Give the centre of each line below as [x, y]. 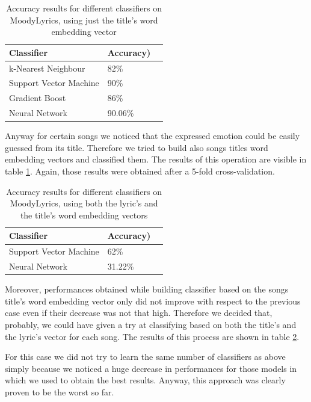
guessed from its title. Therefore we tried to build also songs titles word [137, 147]
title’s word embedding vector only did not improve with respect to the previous [153, 301]
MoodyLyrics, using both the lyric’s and [84, 203]
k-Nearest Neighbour [47, 68]
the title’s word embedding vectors [84, 215]
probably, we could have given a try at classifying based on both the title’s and [151, 324]
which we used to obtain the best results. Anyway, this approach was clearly [145, 380]
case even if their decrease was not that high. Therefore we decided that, [139, 313]
